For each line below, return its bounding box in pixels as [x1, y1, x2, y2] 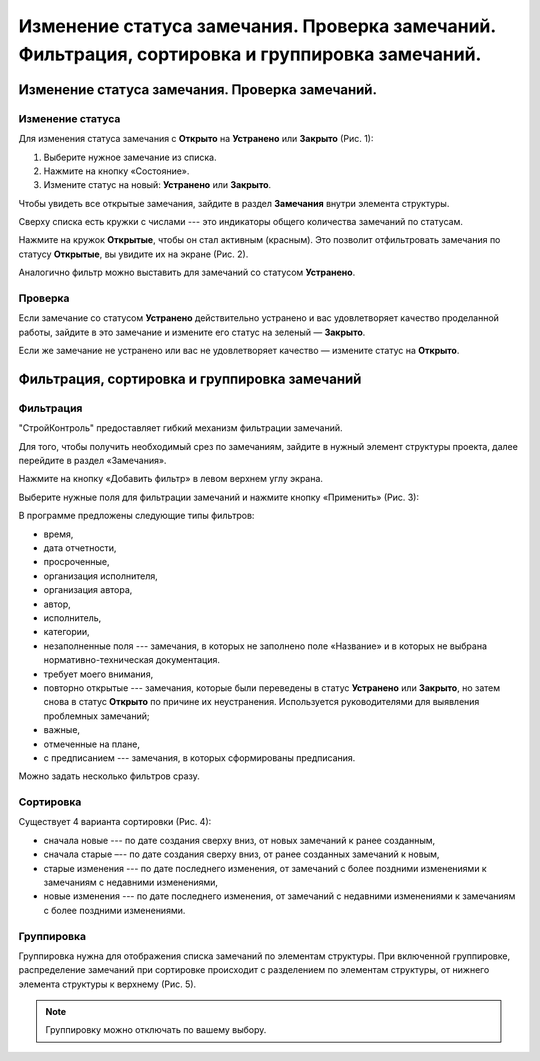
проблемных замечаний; [43, 710, 150, 722]
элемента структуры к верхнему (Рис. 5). [18, 978, 197, 990]
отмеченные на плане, [43, 738, 140, 750]
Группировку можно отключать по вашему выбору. [45, 1024, 267, 1036]
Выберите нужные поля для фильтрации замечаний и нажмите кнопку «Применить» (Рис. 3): [18, 491, 420, 503]
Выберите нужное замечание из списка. [43, 151, 217, 163]
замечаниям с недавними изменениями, [43, 876, 219, 888]
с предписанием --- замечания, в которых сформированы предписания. [43, 751, 356, 764]
